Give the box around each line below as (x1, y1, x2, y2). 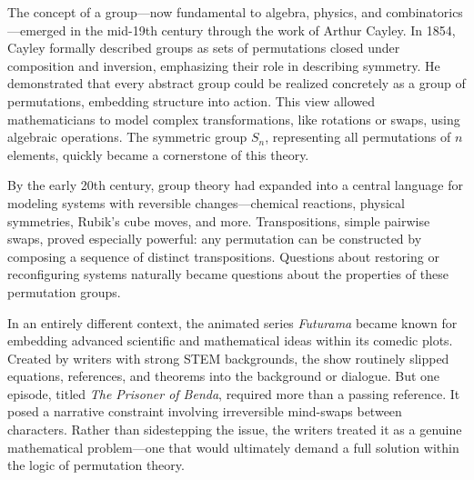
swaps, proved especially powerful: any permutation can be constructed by (7, 229, 422, 248)
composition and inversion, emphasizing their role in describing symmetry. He (7, 55, 440, 75)
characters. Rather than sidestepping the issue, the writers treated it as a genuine (7, 420, 462, 439)
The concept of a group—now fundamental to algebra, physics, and (7, 3, 382, 21)
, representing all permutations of (265, 127, 451, 146)
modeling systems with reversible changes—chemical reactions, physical (7, 193, 405, 212)
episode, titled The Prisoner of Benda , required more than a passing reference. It (7, 384, 460, 403)
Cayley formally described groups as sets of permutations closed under (7, 38, 400, 57)
